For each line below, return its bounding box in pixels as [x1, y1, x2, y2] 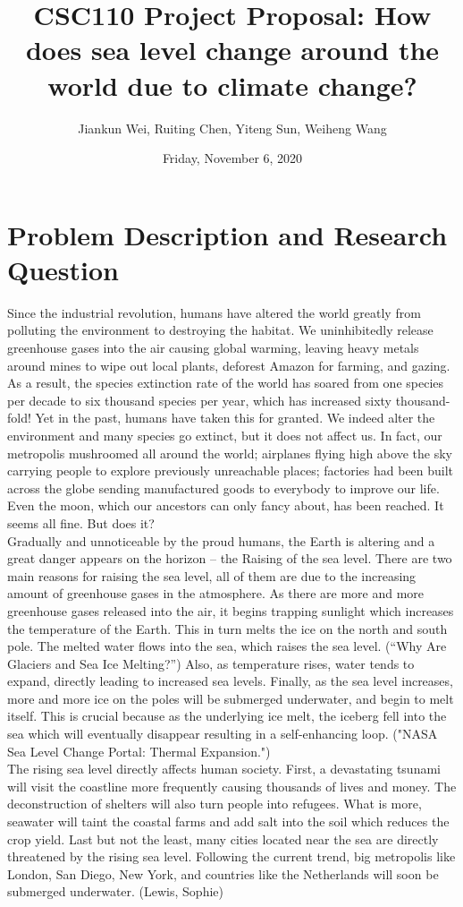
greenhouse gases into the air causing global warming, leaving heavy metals [7, 338, 419, 356]
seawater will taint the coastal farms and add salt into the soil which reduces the [7, 812, 450, 831]
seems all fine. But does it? [7, 513, 155, 532]
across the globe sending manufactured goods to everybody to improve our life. [7, 478, 440, 497]
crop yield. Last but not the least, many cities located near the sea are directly [7, 829, 439, 848]
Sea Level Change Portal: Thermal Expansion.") [7, 741, 271, 760]
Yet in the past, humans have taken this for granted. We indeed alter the [35, 408, 435, 427]
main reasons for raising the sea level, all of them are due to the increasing [7, 566, 417, 585]
